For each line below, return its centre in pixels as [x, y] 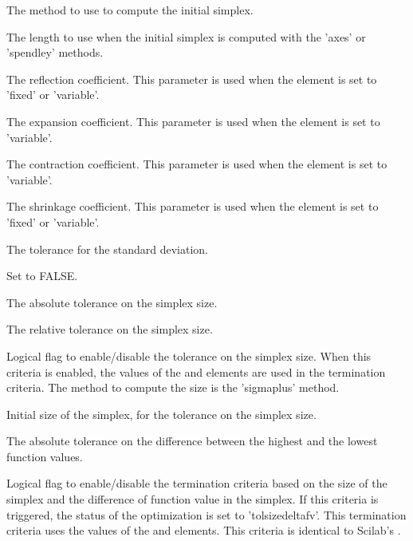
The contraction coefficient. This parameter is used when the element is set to [197, 164]
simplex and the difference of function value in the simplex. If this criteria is [193, 499]
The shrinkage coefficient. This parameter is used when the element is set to [193, 206]
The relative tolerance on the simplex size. [110, 329]
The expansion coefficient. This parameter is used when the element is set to [193, 121]
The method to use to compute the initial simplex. [130, 10]
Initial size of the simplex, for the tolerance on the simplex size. [161, 414]
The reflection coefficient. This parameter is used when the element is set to [192, 79]
